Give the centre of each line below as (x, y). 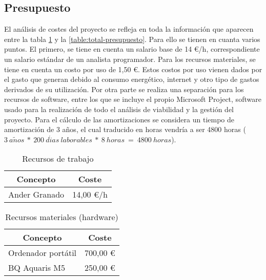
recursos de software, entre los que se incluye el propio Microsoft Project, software (133, 99)
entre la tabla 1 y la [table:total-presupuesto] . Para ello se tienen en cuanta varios (132, 39)
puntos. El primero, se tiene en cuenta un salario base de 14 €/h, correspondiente (132, 49)
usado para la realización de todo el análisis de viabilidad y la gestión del (119, 109)
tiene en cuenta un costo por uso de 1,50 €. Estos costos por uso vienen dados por (133, 69)
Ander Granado (36, 195)
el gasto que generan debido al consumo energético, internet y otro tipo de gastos (132, 79)
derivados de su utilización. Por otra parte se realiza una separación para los (124, 89)
